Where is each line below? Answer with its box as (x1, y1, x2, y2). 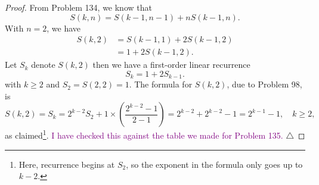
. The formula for (129, 78, 193, 90)
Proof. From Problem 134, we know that (5, 1, 152, 13)
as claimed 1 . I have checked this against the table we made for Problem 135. (5, 127, 283, 142)
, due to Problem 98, (227, 78, 302, 90)
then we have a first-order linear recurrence (92, 58, 250, 71)
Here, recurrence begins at (18, 158, 115, 170)
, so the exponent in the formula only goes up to (126, 158, 303, 170)
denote (31, 58, 55, 71)
